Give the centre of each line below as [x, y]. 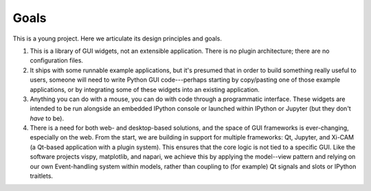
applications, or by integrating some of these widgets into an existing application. [145, 89]
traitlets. [42, 176]
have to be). [47, 118]
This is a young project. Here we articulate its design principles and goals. [117, 38]
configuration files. [57, 60]
